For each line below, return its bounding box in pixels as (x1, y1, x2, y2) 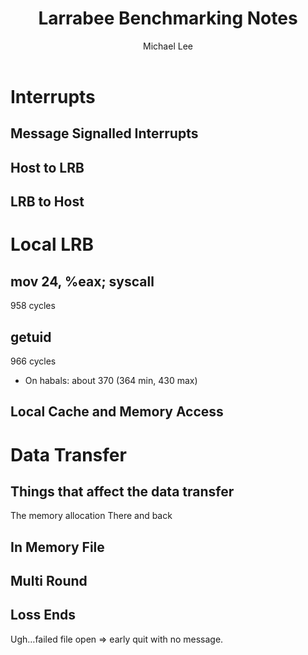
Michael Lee (143, 40, 193, 52)
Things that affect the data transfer (10, 483, 235, 500)
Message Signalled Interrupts (10, 125, 199, 142)
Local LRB (10, 233, 94, 256)
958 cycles (10, 300, 56, 312)
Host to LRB (10, 159, 85, 176)
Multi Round (10, 573, 88, 590)
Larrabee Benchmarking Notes (38, 7, 298, 30)
